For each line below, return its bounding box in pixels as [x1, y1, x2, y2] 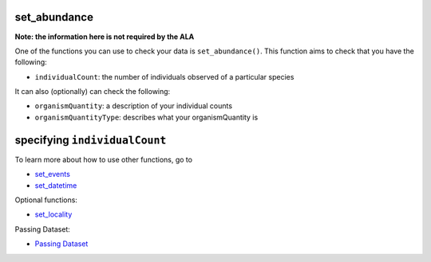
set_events [34, 170, 71, 179]
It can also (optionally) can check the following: [14, 87, 171, 96]
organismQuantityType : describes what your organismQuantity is [34, 112, 259, 122]
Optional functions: [14, 195, 77, 205]
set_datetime [34, 180, 77, 190]
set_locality [34, 209, 73, 219]
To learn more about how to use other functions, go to [14, 154, 193, 164]
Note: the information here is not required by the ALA [14, 32, 195, 41]
